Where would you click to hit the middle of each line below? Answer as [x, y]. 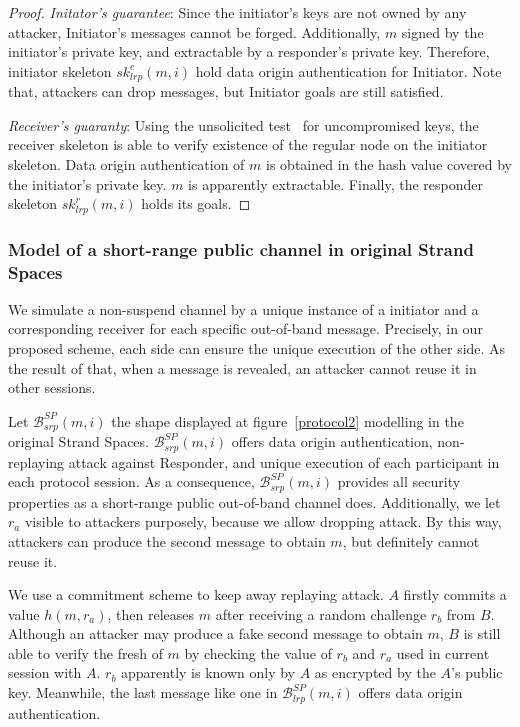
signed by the [442, 31]
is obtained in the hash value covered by [389, 164]
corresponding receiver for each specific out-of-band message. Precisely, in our [245, 328]
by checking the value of [258, 652]
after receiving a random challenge [321, 613]
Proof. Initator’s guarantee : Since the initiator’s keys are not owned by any [237, 12]
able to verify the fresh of [85, 652]
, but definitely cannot [411, 540]
